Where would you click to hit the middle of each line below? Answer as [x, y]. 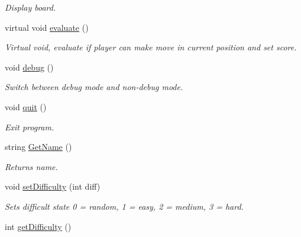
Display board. [30, 7]
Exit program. [30, 126]
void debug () [29, 67]
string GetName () [38, 147]
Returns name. [31, 166]
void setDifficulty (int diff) [53, 186]
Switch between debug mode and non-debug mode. [94, 87]
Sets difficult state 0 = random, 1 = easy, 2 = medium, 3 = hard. [124, 206]
